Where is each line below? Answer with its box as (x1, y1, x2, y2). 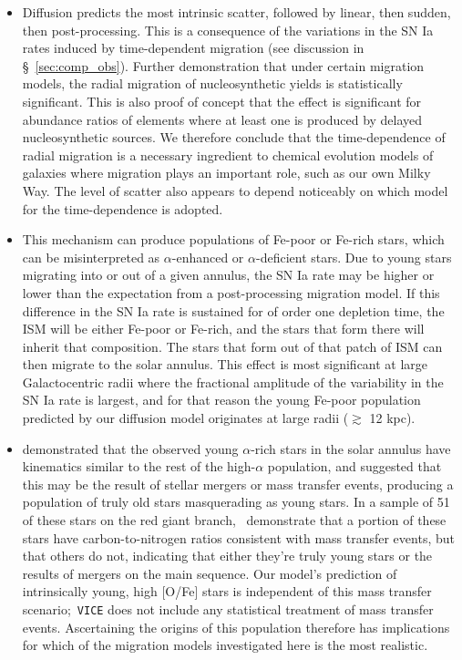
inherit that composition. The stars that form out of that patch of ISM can (22, 336, 443, 356)
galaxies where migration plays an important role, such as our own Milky (22, 163, 431, 182)
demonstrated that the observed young (22, 438, 239, 458)
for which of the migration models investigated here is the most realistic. (22, 635, 428, 655)
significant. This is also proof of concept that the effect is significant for (22, 91, 422, 110)
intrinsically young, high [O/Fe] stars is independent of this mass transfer (22, 582, 432, 601)
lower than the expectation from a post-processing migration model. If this (22, 283, 440, 302)
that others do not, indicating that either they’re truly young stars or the (22, 546, 433, 565)
